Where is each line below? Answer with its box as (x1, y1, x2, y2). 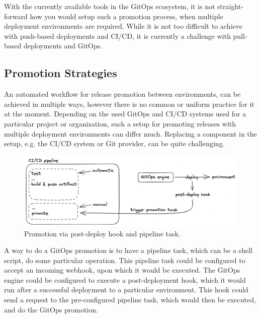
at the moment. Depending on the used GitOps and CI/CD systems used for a (4, 108, 246, 119)
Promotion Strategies (4, 65, 117, 81)
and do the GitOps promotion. (4, 304, 98, 314)
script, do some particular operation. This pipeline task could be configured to (4, 255, 245, 265)
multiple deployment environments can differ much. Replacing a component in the (4, 128, 257, 139)
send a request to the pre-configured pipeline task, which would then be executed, (4, 294, 256, 305)
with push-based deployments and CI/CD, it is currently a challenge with (4, 30, 231, 41)
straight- (217, 1, 243, 11)
